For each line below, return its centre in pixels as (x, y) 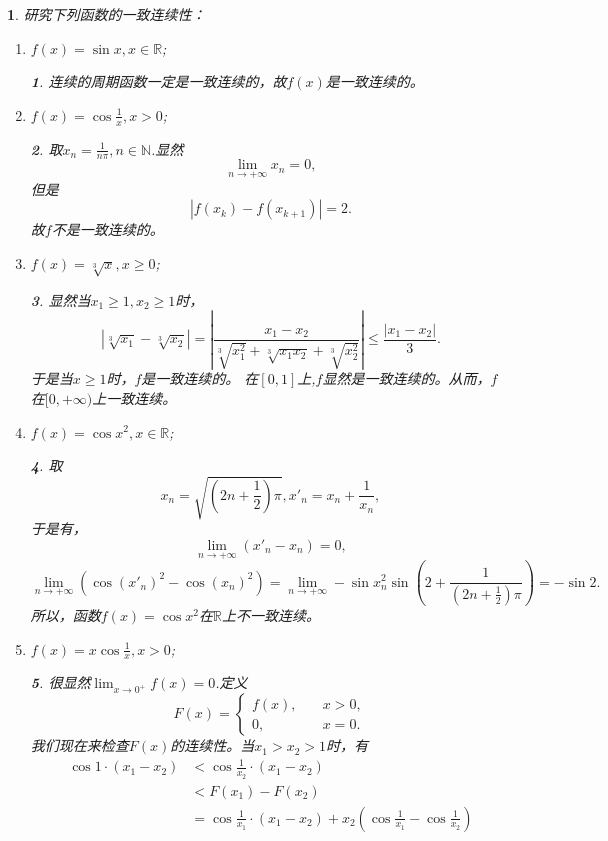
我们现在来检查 (79, 745)
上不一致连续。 (270, 615)
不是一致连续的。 (107, 229)
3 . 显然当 (60, 299)
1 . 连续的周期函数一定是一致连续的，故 (158, 81)
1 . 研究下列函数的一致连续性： (106, 14)
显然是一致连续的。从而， (406, 378)
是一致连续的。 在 (200, 378)
